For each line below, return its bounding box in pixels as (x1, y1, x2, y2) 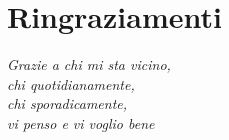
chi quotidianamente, (7, 73, 135, 94)
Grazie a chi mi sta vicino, (7, 54, 171, 75)
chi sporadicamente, (7, 93, 128, 114)
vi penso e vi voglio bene (7, 112, 155, 133)
